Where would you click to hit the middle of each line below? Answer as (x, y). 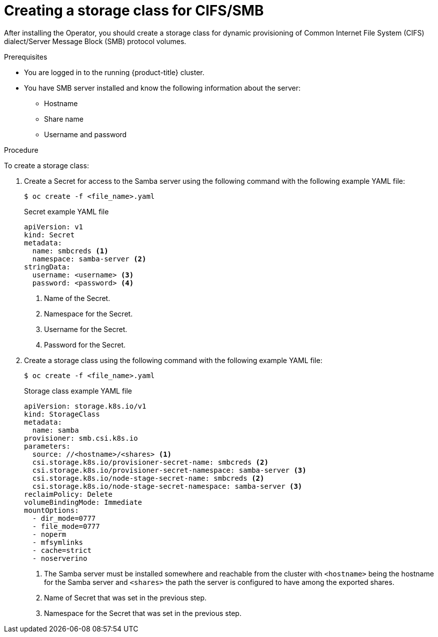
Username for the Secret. (86, 329)
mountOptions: (51, 510)
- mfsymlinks (58, 542)
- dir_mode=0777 (64, 518)
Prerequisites (26, 57)
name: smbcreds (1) (70, 251)
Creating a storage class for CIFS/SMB (134, 11)
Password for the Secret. (85, 345)
